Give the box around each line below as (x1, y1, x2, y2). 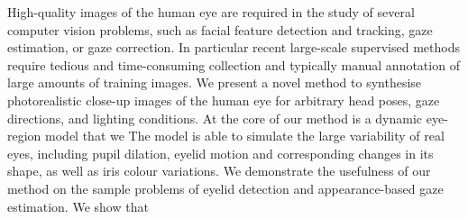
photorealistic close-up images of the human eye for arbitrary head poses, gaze (7, 90, 440, 109)
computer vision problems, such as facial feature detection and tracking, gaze (7, 20, 433, 39)
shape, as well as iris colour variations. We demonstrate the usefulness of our (7, 161, 431, 180)
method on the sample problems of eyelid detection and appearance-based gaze (7, 178, 444, 197)
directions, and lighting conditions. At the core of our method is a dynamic (7, 108, 423, 127)
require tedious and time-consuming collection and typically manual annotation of (7, 55, 460, 74)
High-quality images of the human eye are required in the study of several (7, 3, 415, 21)
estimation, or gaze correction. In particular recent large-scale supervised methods (7, 38, 460, 57)
